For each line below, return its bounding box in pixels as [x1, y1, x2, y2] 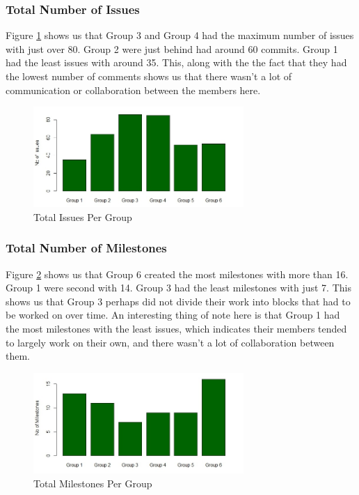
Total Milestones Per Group [33, 475, 152, 490]
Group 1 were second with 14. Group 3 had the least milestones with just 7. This [6, 280, 351, 295]
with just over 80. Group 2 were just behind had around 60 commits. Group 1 [6, 41, 338, 56]
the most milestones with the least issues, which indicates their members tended [6, 321, 347, 335]
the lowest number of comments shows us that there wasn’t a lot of [6, 69, 292, 83]
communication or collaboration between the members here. [6, 82, 261, 97]
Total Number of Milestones [6, 239, 167, 257]
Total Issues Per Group [33, 209, 132, 224]
